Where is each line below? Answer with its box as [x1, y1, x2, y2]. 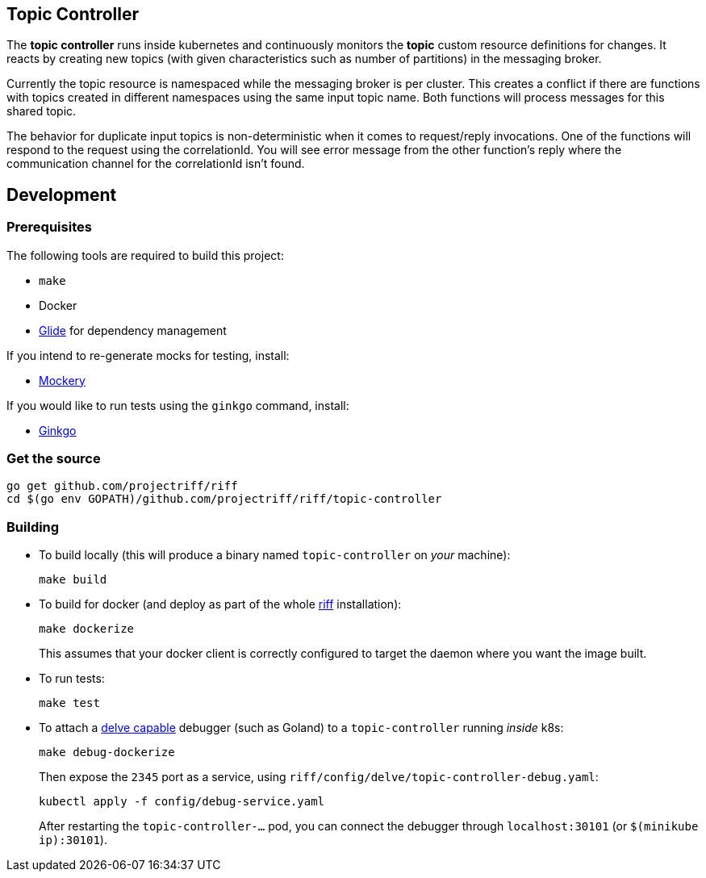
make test [39, 696, 100, 710]
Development [6, 184, 117, 205]
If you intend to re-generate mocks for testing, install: [6, 348, 290, 362]
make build [39, 573, 107, 587]
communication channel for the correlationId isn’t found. [6, 157, 305, 171]
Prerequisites [6, 219, 92, 236]
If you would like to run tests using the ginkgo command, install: [6, 398, 349, 412]
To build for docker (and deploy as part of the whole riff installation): [39, 597, 402, 612]
